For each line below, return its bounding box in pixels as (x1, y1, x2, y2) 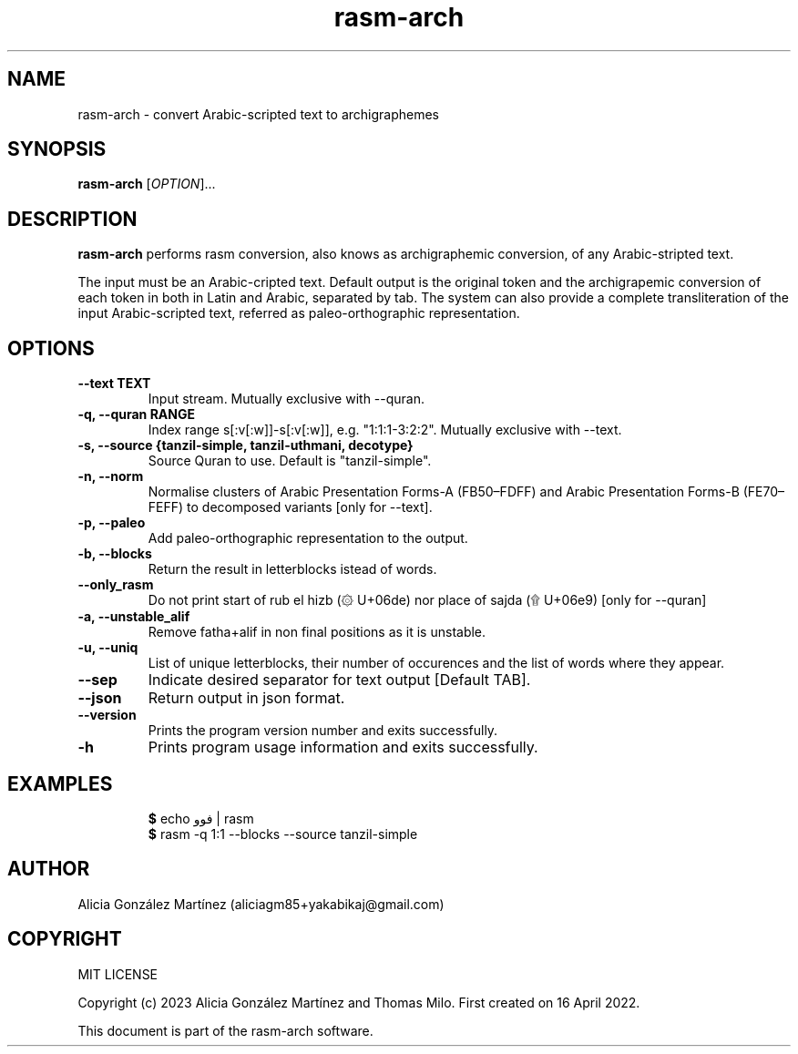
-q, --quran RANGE (77, 406, 195, 423)
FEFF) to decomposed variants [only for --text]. (148, 499, 433, 516)
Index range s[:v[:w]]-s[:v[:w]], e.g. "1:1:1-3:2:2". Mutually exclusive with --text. (148, 422, 622, 438)
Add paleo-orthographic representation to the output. (148, 530, 468, 547)
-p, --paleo (77, 515, 146, 531)
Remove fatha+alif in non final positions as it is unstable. (148, 624, 486, 640)
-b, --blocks (77, 546, 152, 562)
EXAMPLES (7, 772, 113, 795)
